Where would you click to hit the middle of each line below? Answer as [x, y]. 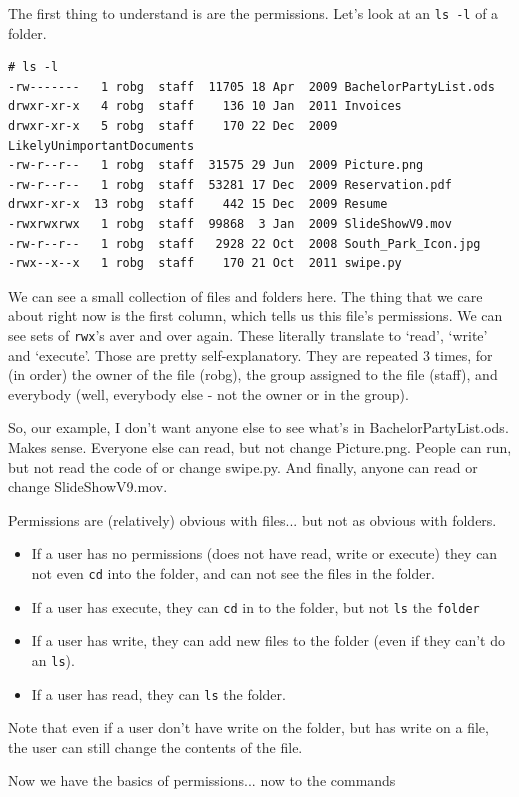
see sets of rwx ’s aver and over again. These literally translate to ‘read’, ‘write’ [248, 334]
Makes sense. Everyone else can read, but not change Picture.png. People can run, [260, 447]
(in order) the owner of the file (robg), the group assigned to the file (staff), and [253, 374]
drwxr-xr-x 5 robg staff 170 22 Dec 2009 [173, 126]
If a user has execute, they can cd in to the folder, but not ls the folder [255, 606]
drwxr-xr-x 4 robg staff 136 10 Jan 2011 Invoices [205, 106]
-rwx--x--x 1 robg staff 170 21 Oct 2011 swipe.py [205, 263]
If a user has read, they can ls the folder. [158, 693]
